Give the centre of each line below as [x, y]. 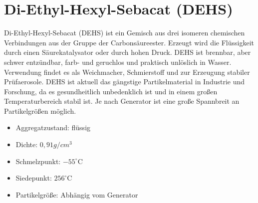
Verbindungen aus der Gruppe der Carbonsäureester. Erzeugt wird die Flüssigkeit [129, 42]
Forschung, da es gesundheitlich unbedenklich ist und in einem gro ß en [111, 91]
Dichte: [27, 144]
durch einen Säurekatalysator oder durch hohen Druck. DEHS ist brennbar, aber [128, 52]
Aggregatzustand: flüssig [53, 127]
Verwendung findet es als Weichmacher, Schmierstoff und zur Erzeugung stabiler [127, 72]
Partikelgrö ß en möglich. [40, 110]
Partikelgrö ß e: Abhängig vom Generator [77, 194]
